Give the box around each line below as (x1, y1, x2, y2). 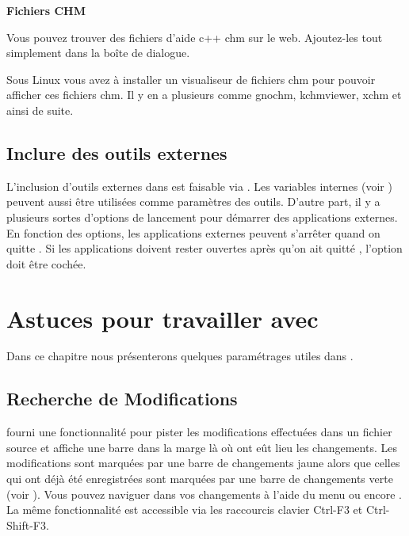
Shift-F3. (6, 516, 49, 533)
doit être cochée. (6, 255, 86, 272)
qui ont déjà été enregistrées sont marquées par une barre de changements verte (6, 470, 393, 487)
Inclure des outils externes (6, 140, 227, 165)
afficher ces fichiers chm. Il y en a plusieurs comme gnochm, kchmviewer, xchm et (6, 86, 402, 103)
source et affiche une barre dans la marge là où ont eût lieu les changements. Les (6, 439, 397, 455)
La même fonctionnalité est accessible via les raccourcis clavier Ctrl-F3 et (6, 501, 363, 518)
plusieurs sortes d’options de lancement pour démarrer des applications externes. (6, 208, 398, 225)
